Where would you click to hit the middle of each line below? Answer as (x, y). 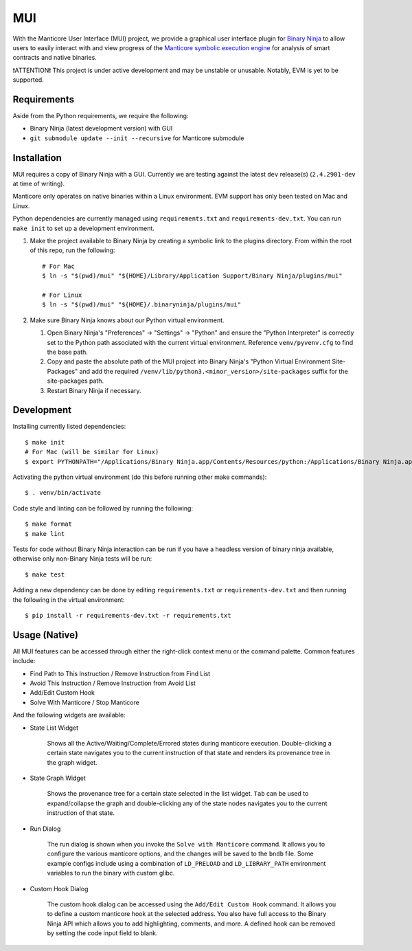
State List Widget (54, 728)
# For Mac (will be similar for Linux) (92, 452)
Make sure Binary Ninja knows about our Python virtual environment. (127, 320)
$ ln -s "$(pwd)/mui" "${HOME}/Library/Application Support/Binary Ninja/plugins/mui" (192, 276)
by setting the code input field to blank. (102, 933)
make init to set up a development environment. (83, 228)
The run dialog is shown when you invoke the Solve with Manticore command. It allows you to (186, 844)
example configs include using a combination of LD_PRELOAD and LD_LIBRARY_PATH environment (186, 863)
